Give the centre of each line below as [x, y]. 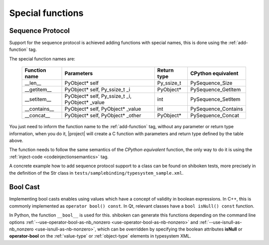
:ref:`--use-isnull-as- [221, 222]
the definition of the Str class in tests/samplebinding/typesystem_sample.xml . [96, 173]
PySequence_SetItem [215, 99]
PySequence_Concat [214, 116]
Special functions [46, 13]
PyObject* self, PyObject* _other [103, 116]
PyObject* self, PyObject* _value [103, 109]
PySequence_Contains [217, 109]
